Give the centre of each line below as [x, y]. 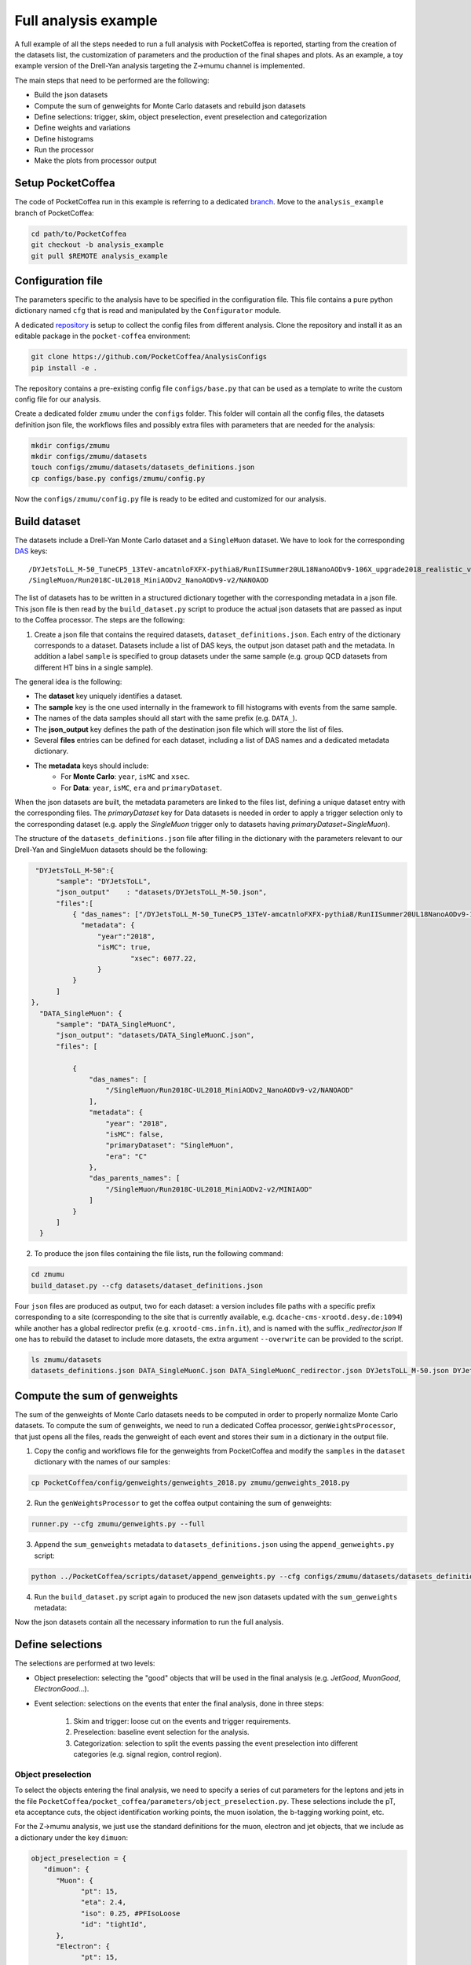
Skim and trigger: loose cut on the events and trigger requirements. [182, 1721]
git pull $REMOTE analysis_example [99, 256]
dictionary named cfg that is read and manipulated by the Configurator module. [148, 310]
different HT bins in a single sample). [93, 667]
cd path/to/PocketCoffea [79, 233]
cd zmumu [48, 1274]
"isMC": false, [135, 1134]
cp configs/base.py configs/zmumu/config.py [118, 478]
